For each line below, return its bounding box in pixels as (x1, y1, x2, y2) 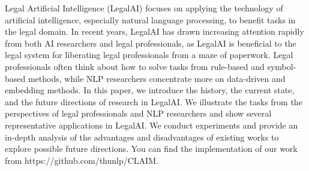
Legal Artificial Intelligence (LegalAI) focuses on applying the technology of (5, 2, 283, 14)
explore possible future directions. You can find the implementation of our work (5, 142, 298, 155)
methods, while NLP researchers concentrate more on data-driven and (28, 72, 286, 84)
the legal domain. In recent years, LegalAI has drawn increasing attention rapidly (5, 25, 304, 38)
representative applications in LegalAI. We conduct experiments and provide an (5, 118, 298, 131)
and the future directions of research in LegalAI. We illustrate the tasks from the (5, 95, 302, 108)
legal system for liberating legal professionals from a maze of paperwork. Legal (5, 48, 293, 61)
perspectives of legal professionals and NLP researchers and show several (5, 107, 272, 120)
